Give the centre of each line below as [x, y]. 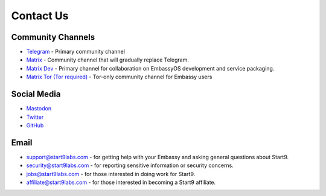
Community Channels [53, 37]
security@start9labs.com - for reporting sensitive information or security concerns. [130, 165]
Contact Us [40, 16]
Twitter [35, 117]
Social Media [36, 94]
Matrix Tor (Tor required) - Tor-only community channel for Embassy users [119, 77]
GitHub [35, 125]
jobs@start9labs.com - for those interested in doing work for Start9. [111, 174]
